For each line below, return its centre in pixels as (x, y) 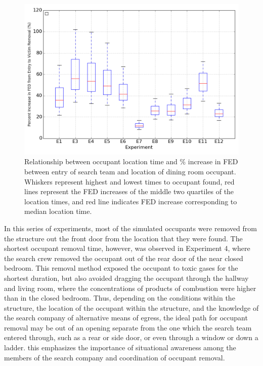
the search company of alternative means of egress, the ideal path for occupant (126, 318)
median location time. (58, 211)
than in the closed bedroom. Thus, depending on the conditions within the (120, 298)
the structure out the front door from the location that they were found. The (123, 238)
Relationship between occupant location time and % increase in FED (131, 161)
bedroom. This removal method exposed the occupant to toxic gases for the (121, 268)
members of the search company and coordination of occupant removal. (115, 357)
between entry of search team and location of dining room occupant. (130, 171)
